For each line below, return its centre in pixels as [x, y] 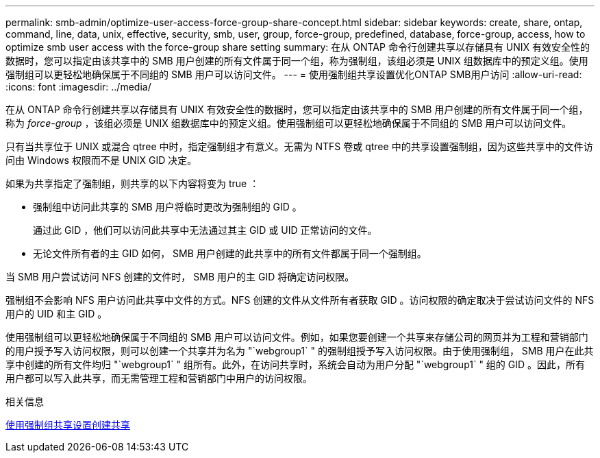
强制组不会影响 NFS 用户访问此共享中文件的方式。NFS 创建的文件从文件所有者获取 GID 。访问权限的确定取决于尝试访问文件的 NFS [300, 300]
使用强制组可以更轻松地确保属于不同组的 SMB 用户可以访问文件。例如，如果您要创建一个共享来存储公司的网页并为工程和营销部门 [297, 337]
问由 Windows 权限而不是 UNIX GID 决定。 [101, 160]
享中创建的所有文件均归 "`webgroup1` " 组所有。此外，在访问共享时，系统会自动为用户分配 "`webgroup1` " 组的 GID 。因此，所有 [296, 364]
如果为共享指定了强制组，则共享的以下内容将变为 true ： [133, 183]
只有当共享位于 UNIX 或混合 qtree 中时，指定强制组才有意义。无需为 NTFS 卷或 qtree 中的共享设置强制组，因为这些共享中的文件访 [299, 146]
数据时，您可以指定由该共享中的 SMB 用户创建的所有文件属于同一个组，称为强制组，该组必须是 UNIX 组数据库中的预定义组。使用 [297, 61]
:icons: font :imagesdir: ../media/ [78, 87]
